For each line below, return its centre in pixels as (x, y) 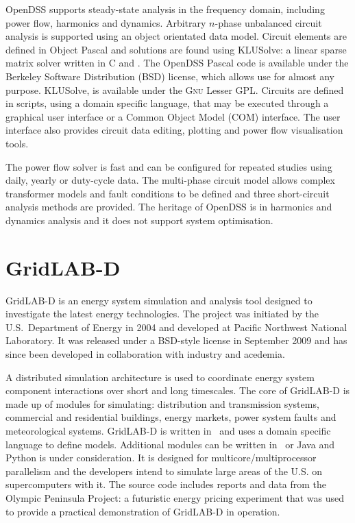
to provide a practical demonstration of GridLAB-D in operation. (143, 511)
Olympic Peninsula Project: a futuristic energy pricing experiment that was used (175, 497)
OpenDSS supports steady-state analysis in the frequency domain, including (165, 9)
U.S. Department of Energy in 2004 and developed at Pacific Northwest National (176, 327)
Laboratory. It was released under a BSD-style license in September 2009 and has (176, 340)
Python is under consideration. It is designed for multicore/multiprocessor (161, 458)
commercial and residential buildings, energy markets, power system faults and (171, 417)
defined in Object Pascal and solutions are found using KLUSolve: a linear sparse (176, 49)
